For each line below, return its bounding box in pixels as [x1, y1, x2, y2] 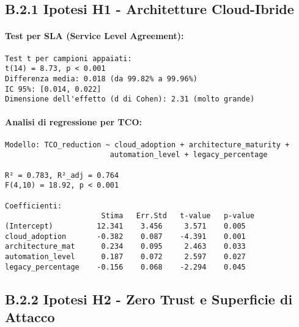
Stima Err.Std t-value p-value [101, 211, 255, 221]
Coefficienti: [5, 201, 62, 210]
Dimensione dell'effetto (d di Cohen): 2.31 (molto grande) [5, 95, 255, 104]
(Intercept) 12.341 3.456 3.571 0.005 [5, 221, 246, 230]
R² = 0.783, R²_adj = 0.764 [5, 171, 119, 180]
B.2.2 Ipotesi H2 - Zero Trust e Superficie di [5, 289, 293, 308]
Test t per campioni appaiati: [5, 54, 132, 63]
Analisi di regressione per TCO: [5, 116, 142, 128]
